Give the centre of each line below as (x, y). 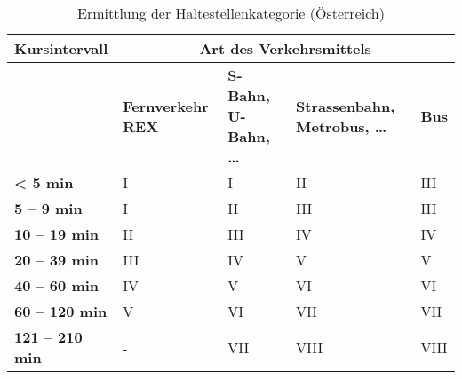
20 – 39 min (57, 260)
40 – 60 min (57, 285)
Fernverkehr (166, 106)
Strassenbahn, (346, 106)
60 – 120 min (61, 311)
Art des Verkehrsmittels (285, 48)
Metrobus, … (342, 126)
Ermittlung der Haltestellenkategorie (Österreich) (231, 13)
